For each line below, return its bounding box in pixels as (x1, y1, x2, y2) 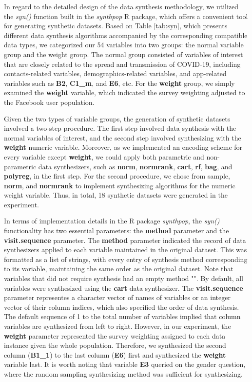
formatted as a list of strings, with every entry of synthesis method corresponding (4, 254, 248, 264)
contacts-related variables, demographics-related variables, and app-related (4, 68, 227, 79)
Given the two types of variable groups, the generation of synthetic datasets (4, 113, 231, 123)
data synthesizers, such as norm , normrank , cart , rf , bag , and (38, 161, 233, 171)
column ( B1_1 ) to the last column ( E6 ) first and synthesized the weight (4, 349, 226, 360)
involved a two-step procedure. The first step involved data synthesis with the (4, 123, 236, 133)
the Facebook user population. (4, 97, 95, 107)
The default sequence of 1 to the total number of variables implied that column (4, 311, 241, 322)
